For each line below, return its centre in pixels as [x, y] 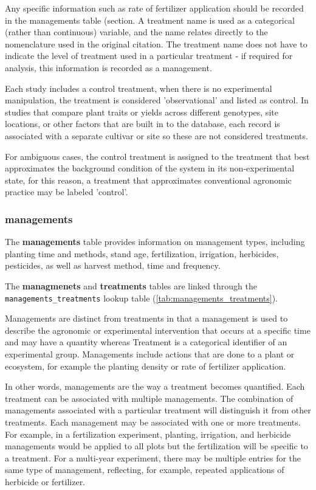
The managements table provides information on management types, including [155, 242]
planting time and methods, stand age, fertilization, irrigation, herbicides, [142, 253]
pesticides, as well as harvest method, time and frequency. [113, 265]
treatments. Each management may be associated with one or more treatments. [153, 422]
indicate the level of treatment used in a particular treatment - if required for [149, 56]
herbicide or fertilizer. [45, 481]
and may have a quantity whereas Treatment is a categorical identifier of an [146, 342]
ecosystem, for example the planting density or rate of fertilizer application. [146, 366]
